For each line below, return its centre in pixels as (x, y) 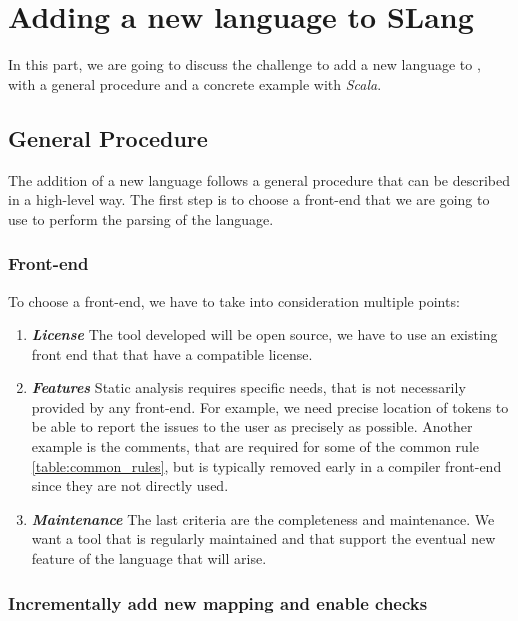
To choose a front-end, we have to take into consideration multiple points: (234, 300)
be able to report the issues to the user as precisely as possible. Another (252, 426)
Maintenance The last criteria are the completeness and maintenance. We (263, 518)
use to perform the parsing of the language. (141, 218)
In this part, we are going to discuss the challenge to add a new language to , (244, 64)
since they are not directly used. (130, 485)
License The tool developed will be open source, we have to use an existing (264, 334)
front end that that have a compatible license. (172, 353)
